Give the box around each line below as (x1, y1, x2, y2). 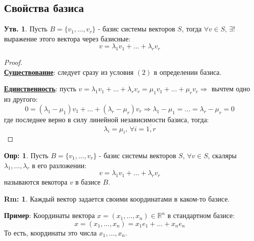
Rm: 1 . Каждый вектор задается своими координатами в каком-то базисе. (4, 193, 230, 204)
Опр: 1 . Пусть (4, 150, 49, 160)
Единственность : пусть (4, 83, 76, 94)
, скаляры (208, 150, 237, 160)
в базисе (75, 176, 101, 187)
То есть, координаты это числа (4, 227, 97, 238)
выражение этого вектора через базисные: (4, 33, 131, 43)
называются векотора (4, 176, 67, 187)
